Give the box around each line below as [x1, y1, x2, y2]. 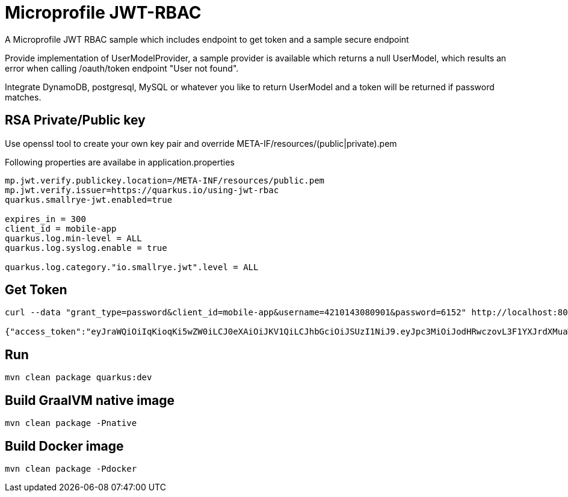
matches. [5, 91, 42, 102]
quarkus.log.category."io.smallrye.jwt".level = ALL [5, 262, 259, 272]
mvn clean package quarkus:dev [5, 372, 152, 383]
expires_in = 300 [5, 214, 86, 224]
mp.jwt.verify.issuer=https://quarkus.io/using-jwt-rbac [5, 185, 279, 195]
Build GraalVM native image [5, 392, 175, 408]
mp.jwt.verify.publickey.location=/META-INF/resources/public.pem [5, 175, 325, 185]
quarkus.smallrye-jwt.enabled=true [5, 194, 173, 205]
